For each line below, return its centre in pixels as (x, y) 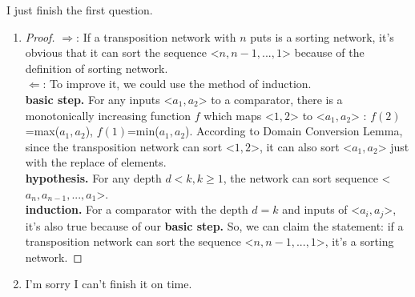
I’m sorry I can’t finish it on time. (109, 284)
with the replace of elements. (96, 162)
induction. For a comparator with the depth (137, 209)
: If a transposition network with (156, 36)
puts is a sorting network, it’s (322, 36)
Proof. (40, 36)
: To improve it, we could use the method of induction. (177, 84)
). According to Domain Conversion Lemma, (294, 131)
